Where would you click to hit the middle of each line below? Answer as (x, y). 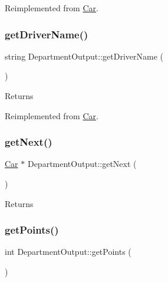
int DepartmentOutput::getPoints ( (68, 252)
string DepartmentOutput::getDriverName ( (84, 56)
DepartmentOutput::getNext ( (82, 164)
